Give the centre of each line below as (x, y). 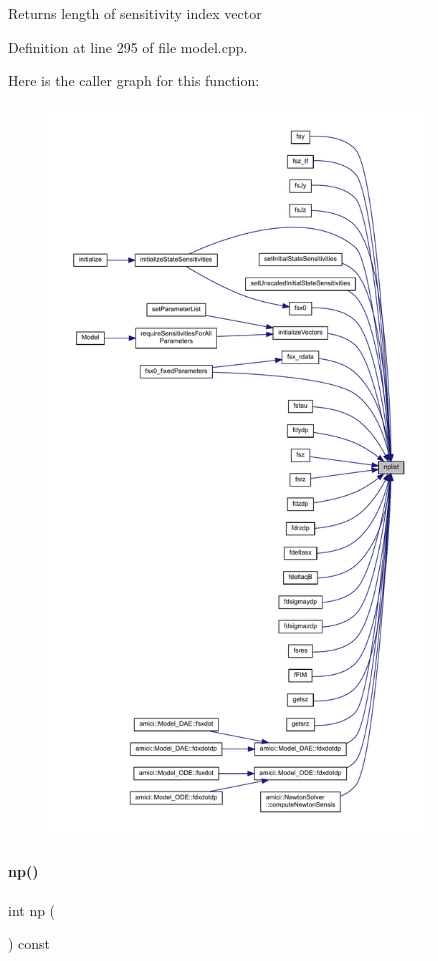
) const (29, 943)
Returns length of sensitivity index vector (135, 13)
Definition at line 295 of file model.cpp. (128, 46)
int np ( (32, 909)
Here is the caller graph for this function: (134, 80)
